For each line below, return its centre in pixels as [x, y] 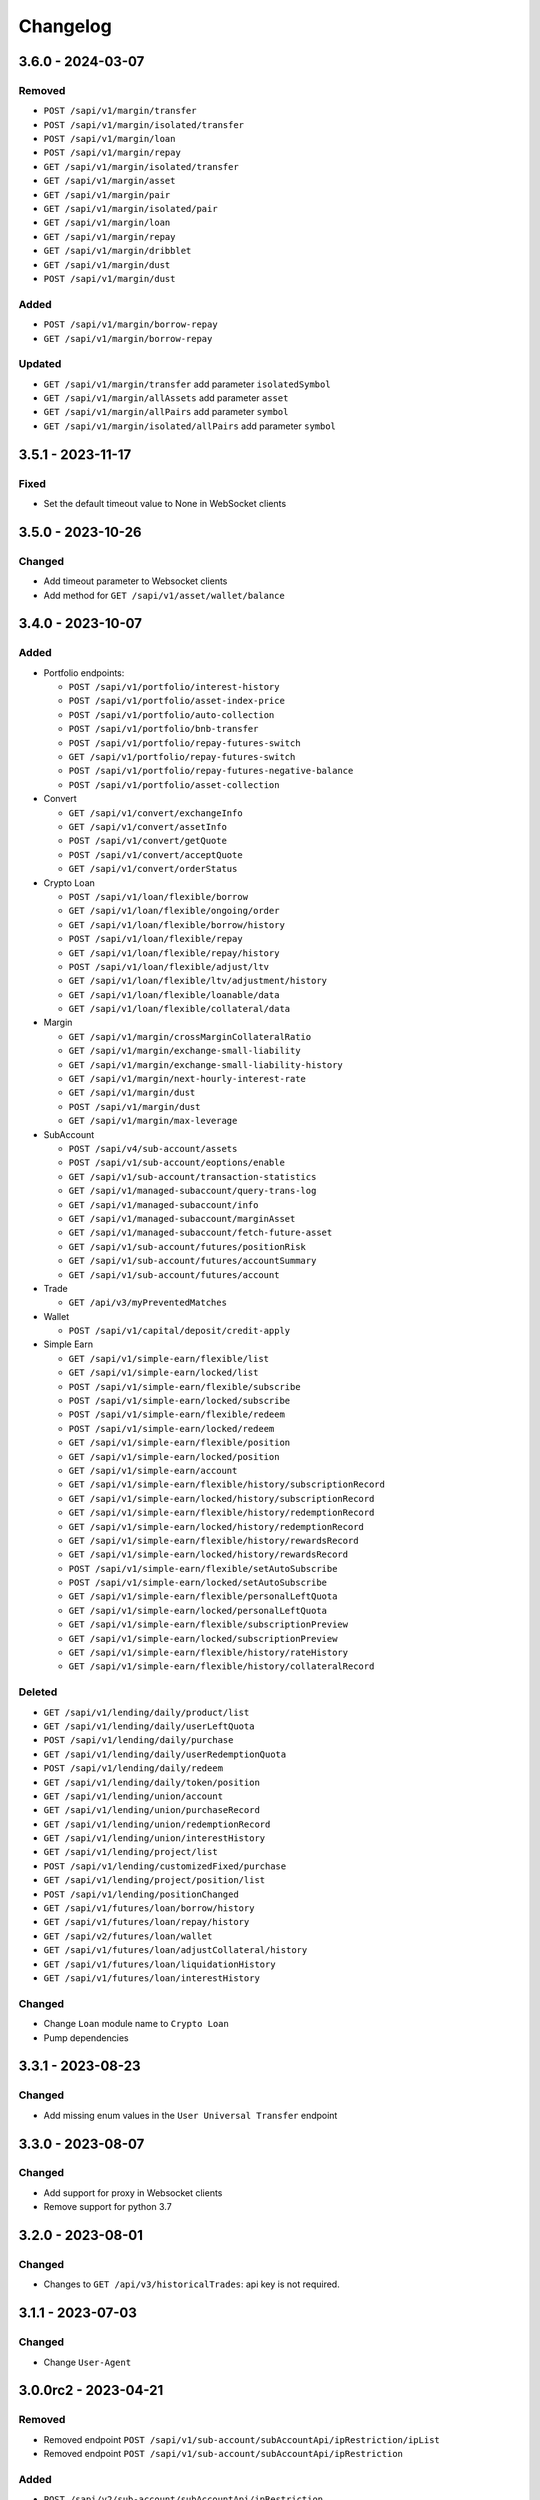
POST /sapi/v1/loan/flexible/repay [156, 939]
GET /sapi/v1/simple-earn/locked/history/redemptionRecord [216, 1526]
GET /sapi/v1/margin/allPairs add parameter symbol [166, 412]
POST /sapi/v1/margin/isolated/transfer [144, 124]
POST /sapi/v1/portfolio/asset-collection [174, 784]
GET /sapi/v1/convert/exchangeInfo [156, 813]
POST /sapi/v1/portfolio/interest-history [174, 687]
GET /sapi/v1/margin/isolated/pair [131, 209]
